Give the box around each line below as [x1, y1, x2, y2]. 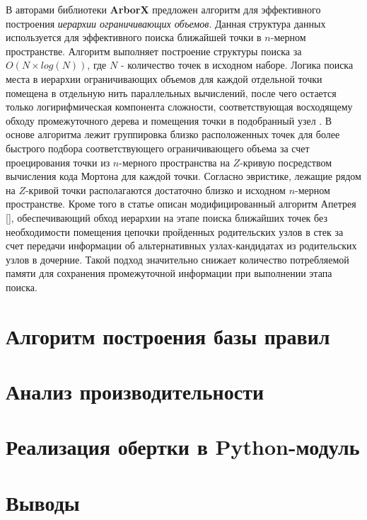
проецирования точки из [6, 154, 110, 169]
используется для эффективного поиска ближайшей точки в [6, 30, 262, 45]
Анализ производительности [6, 377, 264, 406]
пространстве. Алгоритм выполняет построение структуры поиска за [6, 43, 302, 58]
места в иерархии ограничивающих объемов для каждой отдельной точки [6, 71, 322, 86]
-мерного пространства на [119, 154, 230, 169]
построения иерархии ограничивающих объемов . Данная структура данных [6, 16, 326, 30]
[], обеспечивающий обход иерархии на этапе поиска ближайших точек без [6, 210, 327, 225]
